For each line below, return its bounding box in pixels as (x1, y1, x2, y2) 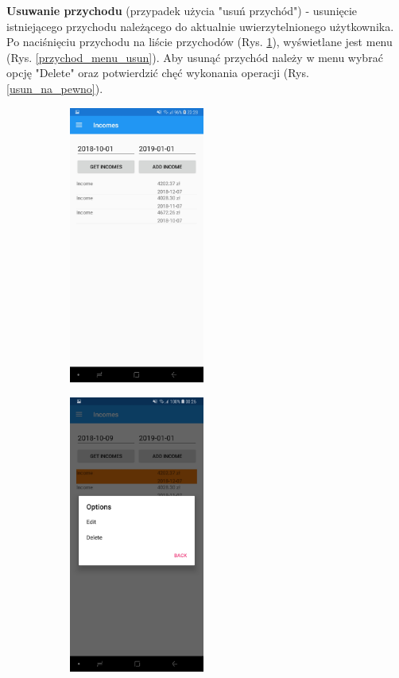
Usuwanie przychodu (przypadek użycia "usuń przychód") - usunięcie (6, 2, 358, 18)
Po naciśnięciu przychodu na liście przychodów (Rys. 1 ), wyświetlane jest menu (6, 33, 393, 50)
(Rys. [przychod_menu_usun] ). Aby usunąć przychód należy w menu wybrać (6, 48, 383, 65)
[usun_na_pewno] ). (6, 79, 103, 96)
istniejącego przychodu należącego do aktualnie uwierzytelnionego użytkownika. (6, 17, 394, 34)
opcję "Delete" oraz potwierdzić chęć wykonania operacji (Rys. (6, 64, 309, 81)
